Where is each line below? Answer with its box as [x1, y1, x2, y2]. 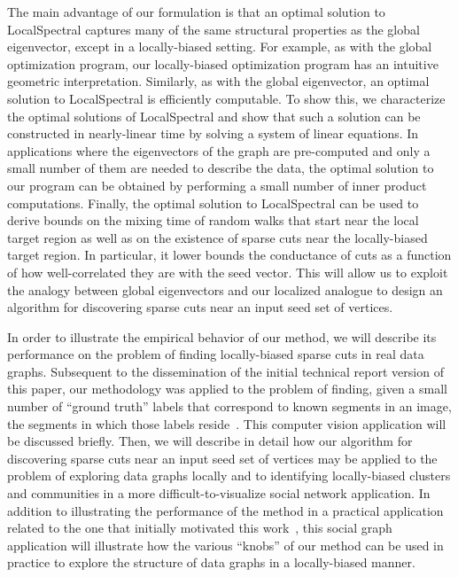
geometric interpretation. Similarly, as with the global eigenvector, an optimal [7, 72, 430, 90]
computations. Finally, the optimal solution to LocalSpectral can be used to [7, 193, 419, 212]
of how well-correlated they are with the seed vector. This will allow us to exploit [7, 262, 448, 281]
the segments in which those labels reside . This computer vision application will [7, 414, 446, 433]
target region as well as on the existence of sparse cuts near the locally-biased [7, 228, 428, 246]
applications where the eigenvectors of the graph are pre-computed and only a [7, 141, 431, 160]
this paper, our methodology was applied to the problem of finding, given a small [7, 379, 447, 398]
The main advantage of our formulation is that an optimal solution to [7, 3, 385, 20]
